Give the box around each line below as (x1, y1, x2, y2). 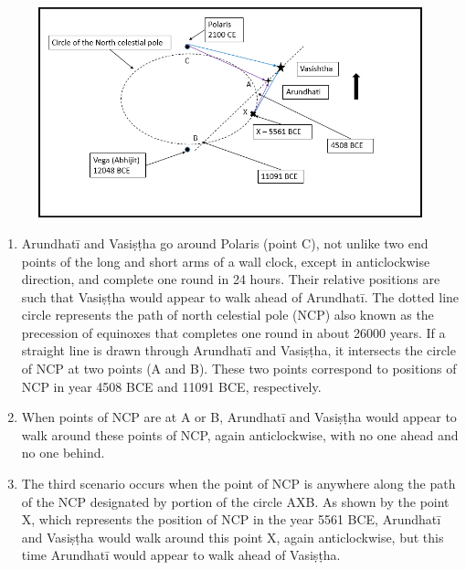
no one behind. (21, 443, 105, 462)
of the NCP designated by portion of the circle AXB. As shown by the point (21, 491, 450, 511)
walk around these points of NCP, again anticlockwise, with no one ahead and (21, 425, 459, 444)
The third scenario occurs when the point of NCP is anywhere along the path (21, 474, 456, 493)
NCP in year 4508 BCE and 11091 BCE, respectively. (21, 376, 322, 396)
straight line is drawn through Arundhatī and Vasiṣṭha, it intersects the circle (21, 341, 456, 360)
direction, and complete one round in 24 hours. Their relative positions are (21, 269, 440, 289)
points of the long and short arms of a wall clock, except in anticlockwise (21, 251, 430, 270)
